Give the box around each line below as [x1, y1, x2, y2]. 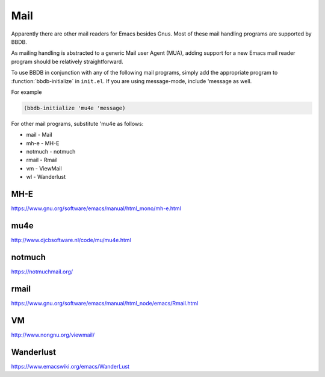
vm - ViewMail [26, 164, 63, 172]
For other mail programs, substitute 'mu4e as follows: [11, 120, 144, 127]
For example [11, 88, 42, 96]
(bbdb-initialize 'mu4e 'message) [23, 104, 126, 111]
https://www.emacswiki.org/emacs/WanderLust [11, 363, 129, 370]
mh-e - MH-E [26, 139, 60, 147]
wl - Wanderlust [26, 173, 66, 181]
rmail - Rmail [26, 157, 58, 164]
